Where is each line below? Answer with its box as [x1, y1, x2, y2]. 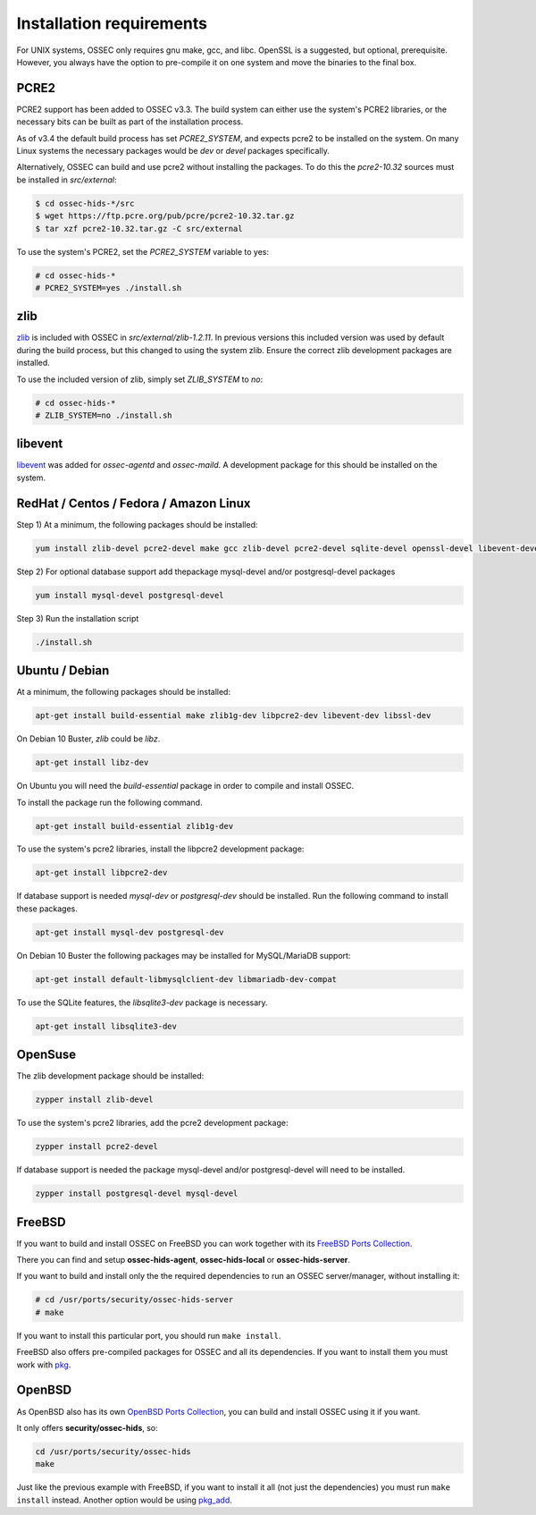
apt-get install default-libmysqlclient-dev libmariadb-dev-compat [35, 974, 338, 984]
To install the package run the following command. [16, 797, 203, 808]
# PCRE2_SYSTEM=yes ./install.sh [35, 283, 182, 292]
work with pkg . [16, 1359, 71, 1370]
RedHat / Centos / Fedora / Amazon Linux [16, 495, 251, 511]
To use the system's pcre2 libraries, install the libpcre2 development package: [16, 843, 305, 854]
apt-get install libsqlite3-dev [35, 1020, 178, 1031]
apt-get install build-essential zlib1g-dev [35, 821, 234, 831]
